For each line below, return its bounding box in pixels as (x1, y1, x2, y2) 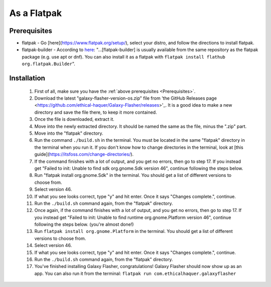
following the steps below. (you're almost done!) (34, 221, 134, 227)
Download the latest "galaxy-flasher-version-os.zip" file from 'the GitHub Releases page (34, 95, 217, 101)
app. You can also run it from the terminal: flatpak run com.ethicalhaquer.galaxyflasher (34, 270, 236, 276)
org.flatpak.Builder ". (22, 61, 75, 67)
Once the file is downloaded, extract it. (34, 116, 115, 122)
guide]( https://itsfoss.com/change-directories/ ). (34, 151, 134, 157)
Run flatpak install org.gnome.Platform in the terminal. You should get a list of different (34, 228, 233, 234)
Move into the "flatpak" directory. (34, 130, 103, 136)
